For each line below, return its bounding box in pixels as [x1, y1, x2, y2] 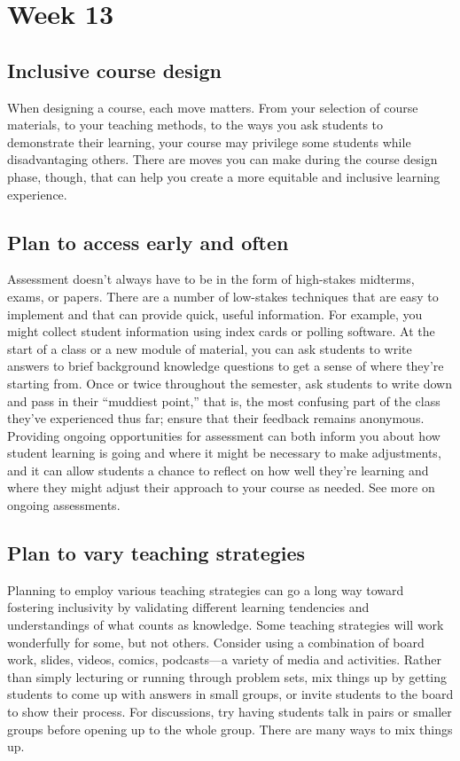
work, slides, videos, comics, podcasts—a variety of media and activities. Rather [7, 650, 442, 669]
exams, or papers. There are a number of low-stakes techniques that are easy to [7, 286, 439, 305]
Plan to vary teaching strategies [7, 539, 306, 567]
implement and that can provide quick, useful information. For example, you [7, 304, 423, 323]
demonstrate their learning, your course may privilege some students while [7, 132, 411, 151]
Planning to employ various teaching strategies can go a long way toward [7, 580, 404, 599]
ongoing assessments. [7, 496, 121, 514]
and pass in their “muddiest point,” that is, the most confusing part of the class [7, 391, 441, 410]
